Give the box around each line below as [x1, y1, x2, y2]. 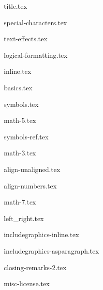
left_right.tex [4, 213, 44, 223]
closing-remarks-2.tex [4, 262, 67, 272]
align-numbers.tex [4, 180, 57, 190]
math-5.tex [4, 115, 36, 125]
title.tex [4, 1, 27, 11]
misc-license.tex [4, 278, 50, 289]
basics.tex [4, 82, 32, 92]
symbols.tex [4, 99, 39, 109]
